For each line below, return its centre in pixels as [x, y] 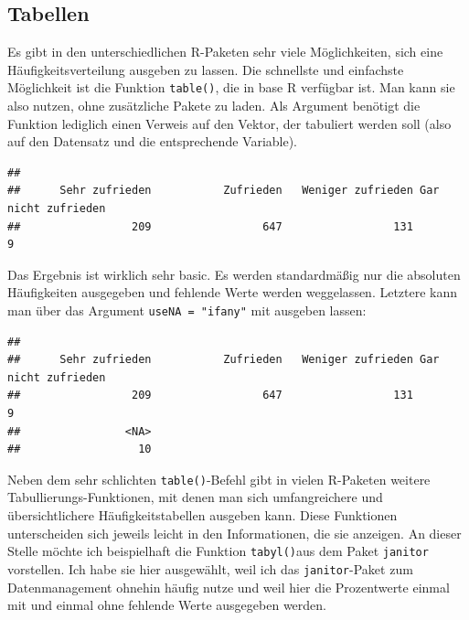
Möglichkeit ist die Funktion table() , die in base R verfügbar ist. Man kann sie [231, 87]
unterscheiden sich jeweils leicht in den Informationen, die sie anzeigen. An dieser [234, 533]
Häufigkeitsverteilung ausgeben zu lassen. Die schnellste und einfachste [206, 69]
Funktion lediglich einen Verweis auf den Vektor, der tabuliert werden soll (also [229, 123]
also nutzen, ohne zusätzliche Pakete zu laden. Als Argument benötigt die [214, 106]
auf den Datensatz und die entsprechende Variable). [153, 141]
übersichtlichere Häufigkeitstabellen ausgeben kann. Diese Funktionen [203, 515]
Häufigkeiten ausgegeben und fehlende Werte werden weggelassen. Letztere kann [233, 292]
